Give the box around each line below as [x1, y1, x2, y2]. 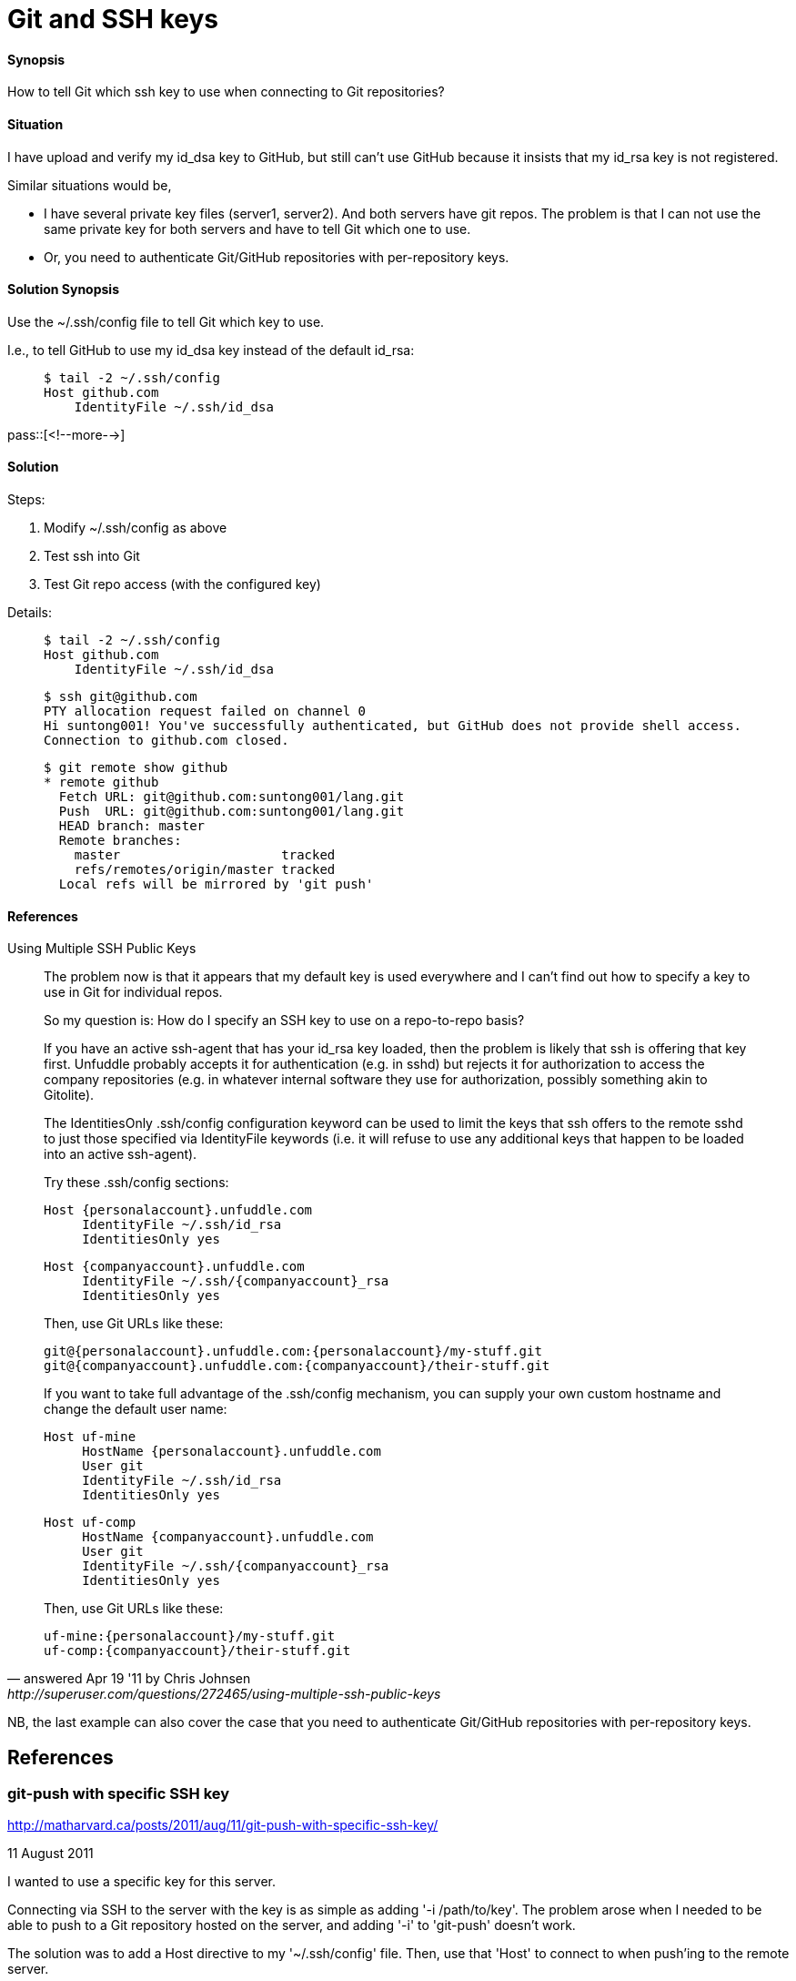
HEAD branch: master [58, 818, 206, 834]
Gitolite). [44, 1087, 95, 1103]
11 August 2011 [7, 1845, 94, 1862]
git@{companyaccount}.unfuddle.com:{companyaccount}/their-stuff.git [44, 1358, 550, 1374]
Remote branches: [58, 833, 182, 848]
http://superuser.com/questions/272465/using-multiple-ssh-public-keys [7, 1686, 441, 1702]
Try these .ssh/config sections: [44, 1174, 229, 1191]
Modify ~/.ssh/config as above [44, 520, 227, 536]
